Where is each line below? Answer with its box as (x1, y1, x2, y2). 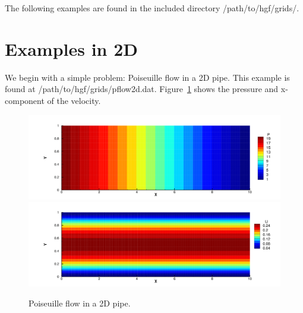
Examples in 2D (5, 36, 138, 61)
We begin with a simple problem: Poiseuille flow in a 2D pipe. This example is (5, 71, 290, 83)
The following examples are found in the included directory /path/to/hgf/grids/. (5, 2, 299, 14)
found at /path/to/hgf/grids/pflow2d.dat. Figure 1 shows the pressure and (5, 83, 279, 95)
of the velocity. (47, 94, 101, 106)
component (5, 94, 45, 106)
